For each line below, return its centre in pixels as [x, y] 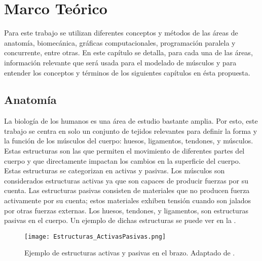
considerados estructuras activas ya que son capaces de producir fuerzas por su [126, 180]
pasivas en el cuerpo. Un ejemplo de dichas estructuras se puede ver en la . [120, 220]
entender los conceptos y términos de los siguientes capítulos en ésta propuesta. [127, 72]
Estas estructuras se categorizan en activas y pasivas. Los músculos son [115, 171]
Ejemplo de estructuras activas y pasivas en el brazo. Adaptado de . [130, 253]
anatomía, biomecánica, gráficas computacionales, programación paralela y [120, 42]
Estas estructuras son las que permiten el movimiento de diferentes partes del [124, 151]
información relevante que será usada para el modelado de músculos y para [120, 62]
